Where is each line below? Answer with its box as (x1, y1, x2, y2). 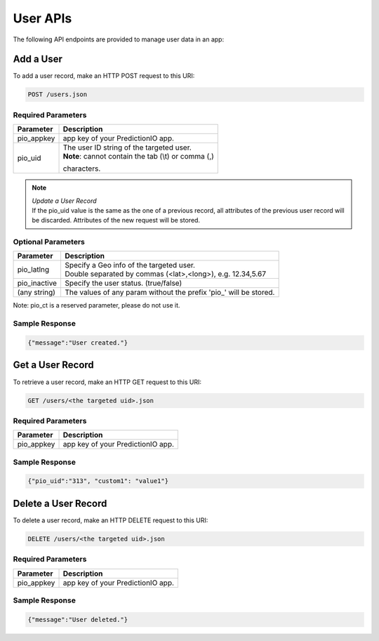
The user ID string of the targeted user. (62, 143, 192, 152)
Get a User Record (13, 359, 94, 371)
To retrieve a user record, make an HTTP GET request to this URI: (13, 378, 201, 386)
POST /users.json (27, 91, 88, 98)
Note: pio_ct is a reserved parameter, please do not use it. (13, 301, 180, 310)
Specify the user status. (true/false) (64, 278, 182, 288)
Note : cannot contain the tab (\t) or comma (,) (62, 152, 214, 161)
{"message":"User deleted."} (27, 615, 128, 623)
